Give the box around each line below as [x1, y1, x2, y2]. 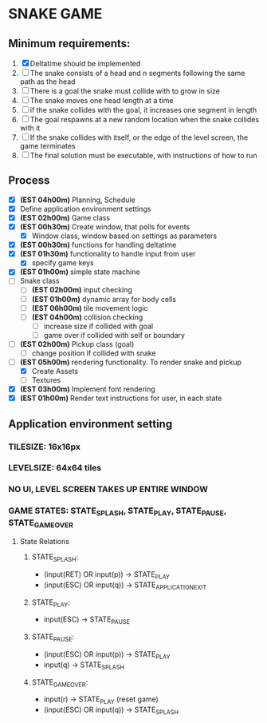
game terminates [19, 141, 76, 150]
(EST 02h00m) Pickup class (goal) [19, 339, 135, 348]
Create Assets [31, 367, 78, 375]
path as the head [19, 77, 76, 86]
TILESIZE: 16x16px [8, 441, 81, 452]
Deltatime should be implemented [29, 59, 141, 68]
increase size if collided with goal [43, 321, 154, 331]
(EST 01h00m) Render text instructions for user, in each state [19, 393, 222, 403]
